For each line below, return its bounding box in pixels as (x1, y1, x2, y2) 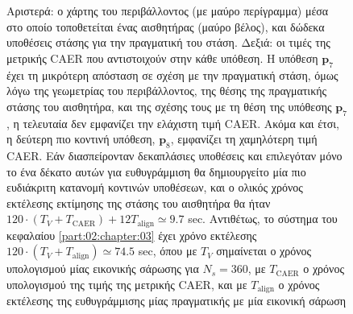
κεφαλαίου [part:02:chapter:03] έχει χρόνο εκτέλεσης (6, 226, 257, 243)
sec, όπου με (138, 242, 197, 259)
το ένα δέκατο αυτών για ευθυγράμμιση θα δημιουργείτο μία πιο (6, 163, 306, 180)
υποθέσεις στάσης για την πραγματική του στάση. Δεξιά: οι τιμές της (6, 34, 330, 51)
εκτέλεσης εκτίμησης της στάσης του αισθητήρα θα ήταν (6, 194, 271, 211)
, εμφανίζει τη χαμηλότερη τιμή (170, 130, 318, 147)
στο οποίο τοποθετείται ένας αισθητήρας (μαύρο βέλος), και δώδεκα (6, 18, 325, 35)
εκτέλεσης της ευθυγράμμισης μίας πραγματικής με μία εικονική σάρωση (6, 292, 347, 309)
